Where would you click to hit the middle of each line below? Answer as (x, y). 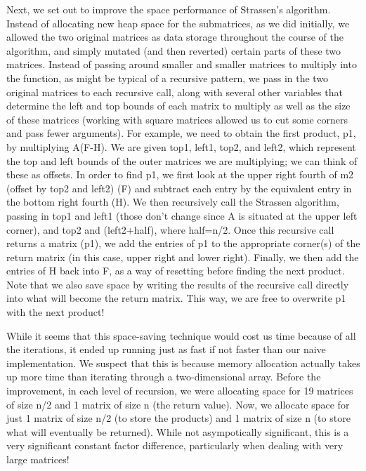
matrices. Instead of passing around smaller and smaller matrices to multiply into (182, 64)
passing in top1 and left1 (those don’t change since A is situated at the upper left (182, 215)
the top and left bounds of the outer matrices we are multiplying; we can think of (182, 160)
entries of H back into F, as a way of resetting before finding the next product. (176, 271)
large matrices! (38, 459)
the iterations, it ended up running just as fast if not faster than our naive (166, 349)
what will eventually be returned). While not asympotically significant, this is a (178, 431)
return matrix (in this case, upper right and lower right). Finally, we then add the (183, 257)
